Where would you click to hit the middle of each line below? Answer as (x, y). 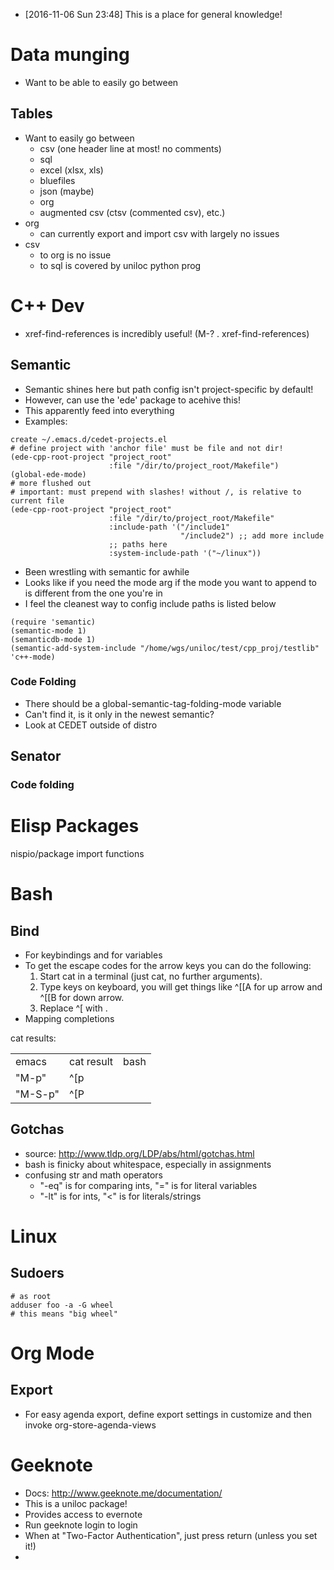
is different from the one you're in (93, 593)
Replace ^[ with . (73, 1008)
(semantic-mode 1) (48, 630)
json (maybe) (67, 191)
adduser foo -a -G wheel (62, 1305)
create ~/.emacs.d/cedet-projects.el (89, 439)
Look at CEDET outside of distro (91, 725)
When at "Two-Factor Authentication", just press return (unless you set (171, 1535)
